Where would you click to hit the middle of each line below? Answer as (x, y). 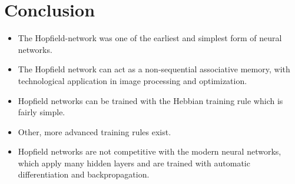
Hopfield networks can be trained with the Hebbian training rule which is (150, 100)
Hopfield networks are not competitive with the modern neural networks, (150, 151)
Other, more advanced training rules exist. (95, 131)
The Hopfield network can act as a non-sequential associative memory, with (154, 69)
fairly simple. (42, 112)
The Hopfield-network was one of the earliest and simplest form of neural (150, 38)
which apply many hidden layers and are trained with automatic (134, 163)
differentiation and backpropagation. (84, 174)
